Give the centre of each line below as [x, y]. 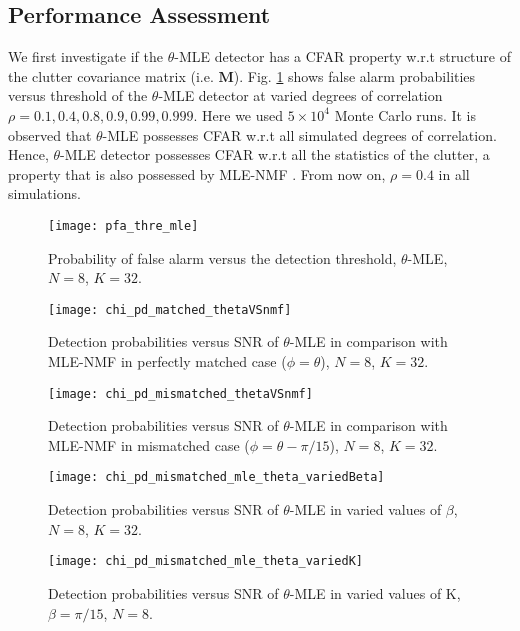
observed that [50, 134]
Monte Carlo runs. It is [405, 114]
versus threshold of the [78, 95]
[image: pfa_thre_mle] [123, 225]
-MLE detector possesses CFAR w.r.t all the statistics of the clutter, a [275, 154]
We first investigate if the [85, 56]
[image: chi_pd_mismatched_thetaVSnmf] [180, 393]
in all [454, 173]
